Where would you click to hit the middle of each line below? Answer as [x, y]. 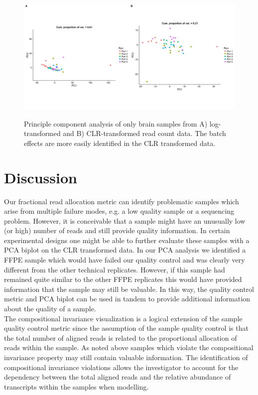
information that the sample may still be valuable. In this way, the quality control [129, 289]
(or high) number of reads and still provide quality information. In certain [117, 230]
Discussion [41, 177]
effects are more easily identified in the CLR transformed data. [120, 143]
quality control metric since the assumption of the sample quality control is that [126, 328]
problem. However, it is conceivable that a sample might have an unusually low [125, 220]
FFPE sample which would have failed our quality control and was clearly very [125, 260]
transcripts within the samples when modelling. [76, 386]
